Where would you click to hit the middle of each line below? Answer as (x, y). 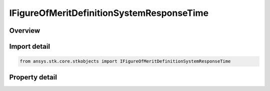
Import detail (29, 46)
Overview (25, 31)
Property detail (33, 77)
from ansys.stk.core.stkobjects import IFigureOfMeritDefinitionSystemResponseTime (125, 61)
